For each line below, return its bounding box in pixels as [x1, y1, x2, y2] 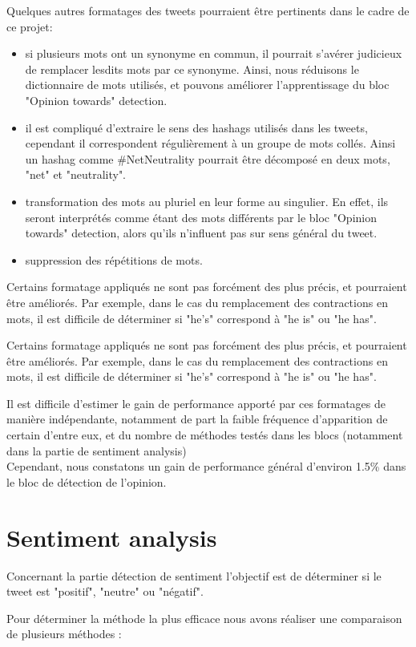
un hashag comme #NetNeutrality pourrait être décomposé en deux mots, [25, 150, 390, 167]
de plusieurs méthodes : [6, 625, 122, 642]
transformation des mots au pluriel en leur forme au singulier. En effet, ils [25, 192, 389, 209]
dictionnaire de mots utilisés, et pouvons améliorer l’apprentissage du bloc [25, 76, 390, 93]
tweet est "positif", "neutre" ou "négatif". [6, 583, 204, 600]
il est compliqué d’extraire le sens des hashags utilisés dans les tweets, [25, 119, 368, 135]
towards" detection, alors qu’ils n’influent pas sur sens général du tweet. [25, 224, 378, 241]
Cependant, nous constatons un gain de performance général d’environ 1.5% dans [6, 458, 406, 475]
